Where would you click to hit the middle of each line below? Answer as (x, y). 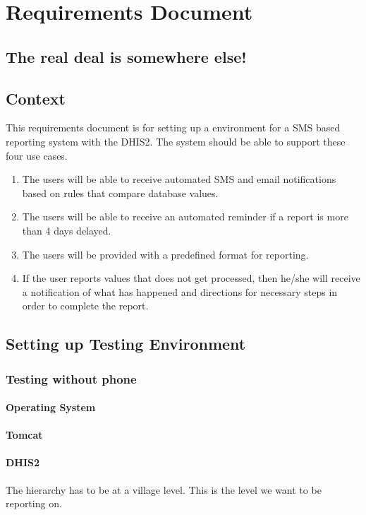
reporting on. (34, 503)
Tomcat (24, 435)
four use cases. (37, 155)
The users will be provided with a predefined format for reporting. (165, 254)
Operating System (51, 407)
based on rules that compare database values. (120, 193)
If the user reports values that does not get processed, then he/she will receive (191, 278)
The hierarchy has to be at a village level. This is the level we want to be (164, 489)
